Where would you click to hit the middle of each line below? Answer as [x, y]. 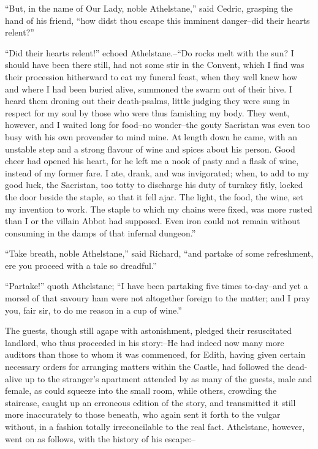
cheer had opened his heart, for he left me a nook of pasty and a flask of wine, [152, 161]
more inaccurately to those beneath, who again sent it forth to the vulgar [143, 414]
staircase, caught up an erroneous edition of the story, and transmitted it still [150, 402]
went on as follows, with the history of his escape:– [100, 438]
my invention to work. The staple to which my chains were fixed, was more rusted [159, 209]
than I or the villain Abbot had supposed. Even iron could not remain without [153, 221]
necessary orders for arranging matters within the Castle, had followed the [145, 367]
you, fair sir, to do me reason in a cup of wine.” [93, 310]
